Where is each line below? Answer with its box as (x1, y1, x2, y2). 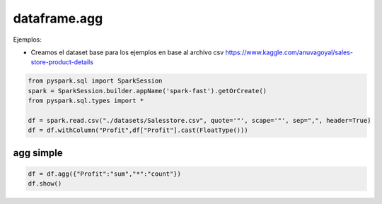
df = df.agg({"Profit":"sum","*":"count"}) (28, 169, 182, 178)
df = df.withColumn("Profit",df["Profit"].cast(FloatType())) (28, 126, 248, 134)
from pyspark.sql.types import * (28, 97, 144, 105)
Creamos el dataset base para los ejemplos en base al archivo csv (30, 48, 224, 56)
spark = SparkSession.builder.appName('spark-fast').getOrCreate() (28, 87, 267, 95)
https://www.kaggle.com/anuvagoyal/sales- (225, 48, 354, 56)
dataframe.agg (13, 11, 103, 26)
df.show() (28, 180, 62, 188)
